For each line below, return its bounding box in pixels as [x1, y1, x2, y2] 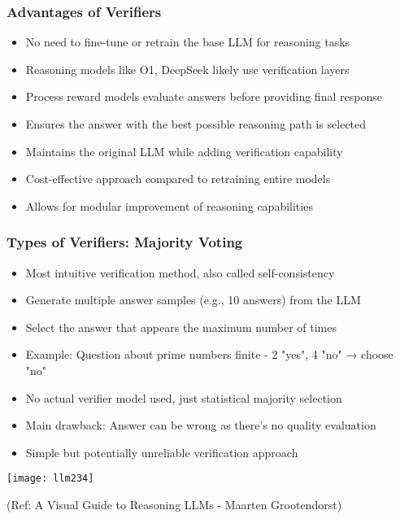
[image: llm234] [7, 473, 94, 485]
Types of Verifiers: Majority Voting [7, 232, 243, 252]
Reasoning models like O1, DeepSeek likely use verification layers [25, 60, 350, 77]
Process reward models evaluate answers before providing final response [25, 88, 382, 105]
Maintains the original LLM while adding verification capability [25, 142, 343, 159]
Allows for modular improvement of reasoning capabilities [25, 197, 313, 214]
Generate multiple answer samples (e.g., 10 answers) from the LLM [25, 291, 361, 308]
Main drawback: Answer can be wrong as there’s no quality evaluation [25, 417, 376, 434]
